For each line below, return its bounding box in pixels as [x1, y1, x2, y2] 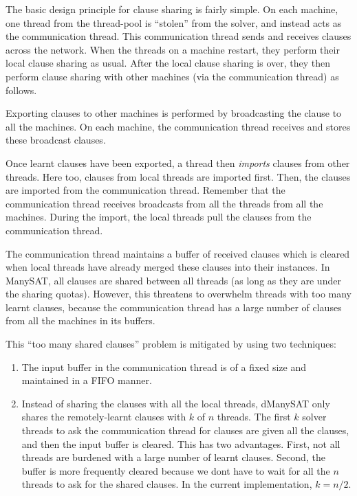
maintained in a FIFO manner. [21, 373, 152, 387]
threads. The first [217, 409, 291, 424]
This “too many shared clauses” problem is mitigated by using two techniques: [6, 337, 336, 351]
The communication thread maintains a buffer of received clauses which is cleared [6, 246, 350, 260]
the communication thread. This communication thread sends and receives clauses [6, 29, 351, 43]
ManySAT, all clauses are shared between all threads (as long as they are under [6, 273, 341, 287]
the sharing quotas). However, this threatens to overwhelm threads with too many [6, 286, 352, 301]
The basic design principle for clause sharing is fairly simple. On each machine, [6, 2, 338, 16]
